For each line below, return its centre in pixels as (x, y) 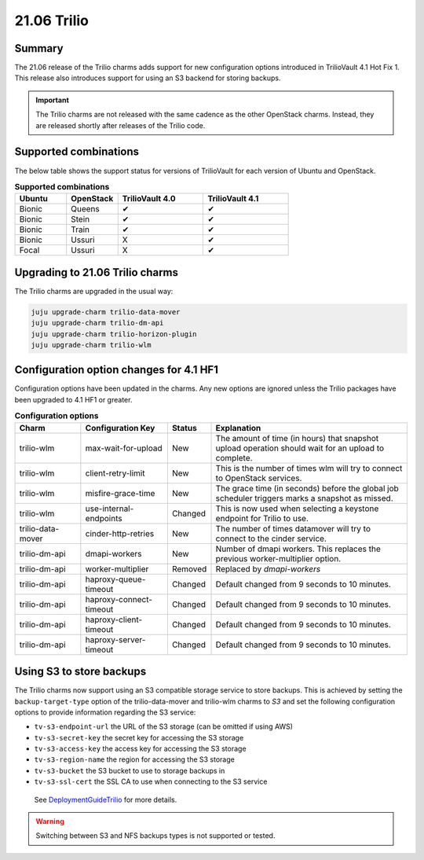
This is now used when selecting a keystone (297, 509)
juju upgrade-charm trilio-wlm (91, 345)
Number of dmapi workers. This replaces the (298, 549)
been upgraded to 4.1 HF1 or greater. (73, 399)
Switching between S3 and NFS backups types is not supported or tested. (155, 836)
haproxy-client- (114, 619)
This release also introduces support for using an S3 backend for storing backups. (148, 78)
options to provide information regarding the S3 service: (105, 712)
